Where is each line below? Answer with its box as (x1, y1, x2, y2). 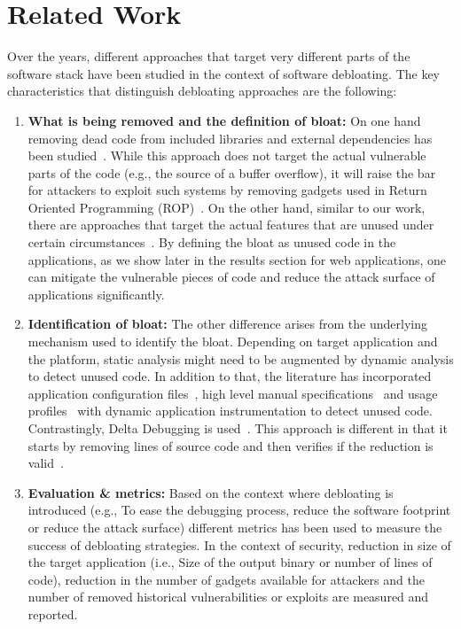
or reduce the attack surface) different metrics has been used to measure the (27, 517, 442, 536)
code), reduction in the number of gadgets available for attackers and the (27, 570, 425, 588)
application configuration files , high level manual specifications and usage (27, 384, 438, 402)
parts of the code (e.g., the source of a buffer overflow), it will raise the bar (27, 163, 436, 182)
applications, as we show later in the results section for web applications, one (27, 250, 446, 268)
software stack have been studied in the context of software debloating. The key (7, 64, 441, 82)
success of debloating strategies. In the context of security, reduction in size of (27, 535, 451, 554)
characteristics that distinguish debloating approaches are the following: (7, 82, 397, 100)
